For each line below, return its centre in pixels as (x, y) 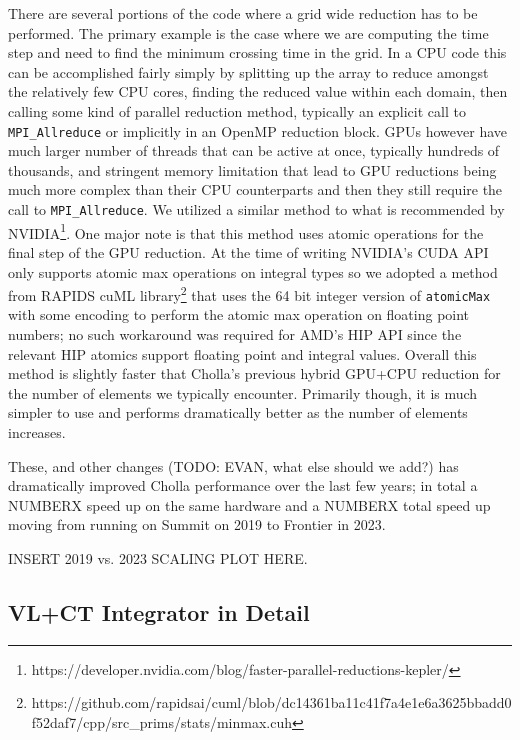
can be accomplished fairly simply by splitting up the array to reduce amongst (248, 71)
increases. (37, 431)
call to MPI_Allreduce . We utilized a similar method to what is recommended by (256, 209)
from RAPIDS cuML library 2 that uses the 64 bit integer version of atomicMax (249, 293)
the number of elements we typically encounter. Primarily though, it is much (243, 392)
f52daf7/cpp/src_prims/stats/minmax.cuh (161, 721)
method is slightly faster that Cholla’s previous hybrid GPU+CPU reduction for (254, 373)
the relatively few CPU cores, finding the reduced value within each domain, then (258, 91)
